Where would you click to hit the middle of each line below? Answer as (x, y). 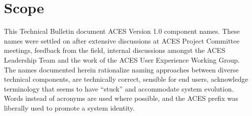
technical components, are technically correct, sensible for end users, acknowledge (126, 79)
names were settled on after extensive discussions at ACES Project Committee (122, 40)
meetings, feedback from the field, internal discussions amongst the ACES (115, 50)
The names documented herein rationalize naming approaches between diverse (121, 69)
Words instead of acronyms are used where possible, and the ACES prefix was (121, 98)
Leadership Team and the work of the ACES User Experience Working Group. (122, 59)
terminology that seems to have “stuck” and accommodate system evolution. (119, 88)
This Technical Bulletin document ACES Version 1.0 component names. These (122, 31)
